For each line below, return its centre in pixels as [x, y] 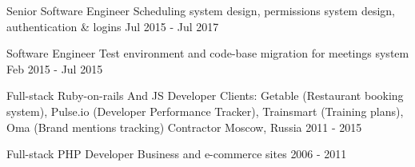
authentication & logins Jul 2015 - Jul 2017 [113, 26]
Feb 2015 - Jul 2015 [55, 68]
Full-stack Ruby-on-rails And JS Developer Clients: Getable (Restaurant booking [205, 95]
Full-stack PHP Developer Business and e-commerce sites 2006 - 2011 [177, 154]
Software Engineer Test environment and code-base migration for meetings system [208, 53]
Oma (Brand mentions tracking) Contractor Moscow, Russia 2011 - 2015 [184, 127]
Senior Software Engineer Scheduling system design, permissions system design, [201, 10]
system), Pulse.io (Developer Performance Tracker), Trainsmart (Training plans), [205, 111]
